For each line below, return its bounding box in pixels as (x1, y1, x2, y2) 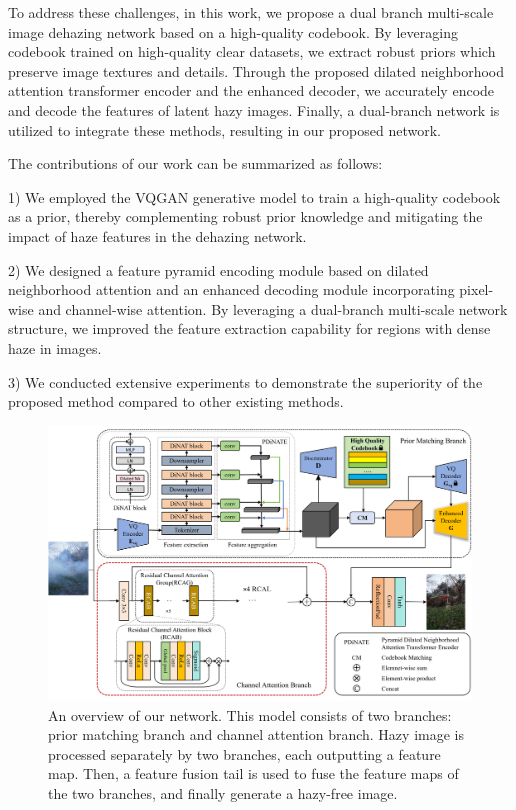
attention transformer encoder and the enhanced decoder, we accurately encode (8, 80, 495, 101)
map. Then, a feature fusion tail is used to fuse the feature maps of (48, 763, 459, 784)
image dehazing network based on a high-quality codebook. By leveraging (8, 21, 458, 42)
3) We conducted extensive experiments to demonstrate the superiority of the (8, 371, 483, 392)
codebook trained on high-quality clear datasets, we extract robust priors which (8, 41, 496, 62)
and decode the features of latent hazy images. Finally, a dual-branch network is (8, 99, 500, 120)
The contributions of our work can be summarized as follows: (8, 153, 383, 174)
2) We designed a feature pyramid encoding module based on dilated (8, 259, 429, 280)
